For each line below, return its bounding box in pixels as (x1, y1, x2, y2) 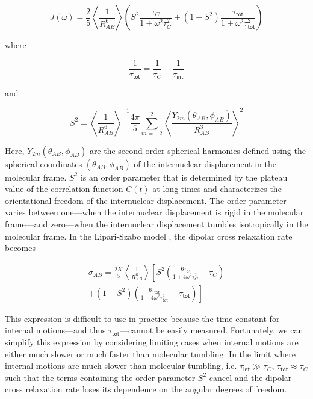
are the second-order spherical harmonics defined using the (89, 144, 306, 156)
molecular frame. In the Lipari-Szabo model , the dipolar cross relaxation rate (5, 229, 293, 242)
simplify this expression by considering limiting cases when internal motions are (5, 336, 299, 348)
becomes (5, 241, 36, 254)
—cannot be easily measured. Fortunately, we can (120, 324, 303, 336)
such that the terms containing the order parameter (5, 371, 196, 383)
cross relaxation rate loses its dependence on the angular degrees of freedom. (5, 383, 287, 395)
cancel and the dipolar (209, 371, 292, 383)
